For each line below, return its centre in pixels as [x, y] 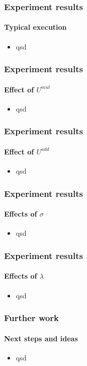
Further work [32, 318]
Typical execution [35, 27]
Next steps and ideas [41, 338]
